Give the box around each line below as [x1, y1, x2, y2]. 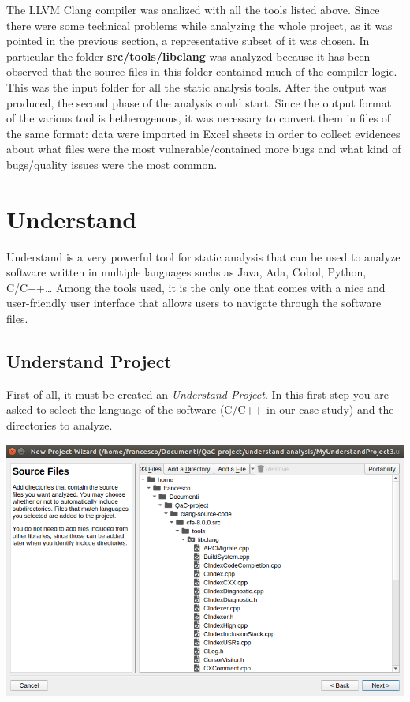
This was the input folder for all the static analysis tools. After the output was [6, 78, 387, 95]
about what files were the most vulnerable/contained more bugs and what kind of [6, 141, 401, 157]
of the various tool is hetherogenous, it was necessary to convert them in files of [6, 110, 391, 126]
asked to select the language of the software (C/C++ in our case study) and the [6, 401, 394, 418]
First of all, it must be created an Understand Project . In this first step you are [6, 385, 389, 402]
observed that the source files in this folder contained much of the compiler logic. [6, 63, 397, 80]
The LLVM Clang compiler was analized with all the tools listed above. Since [6, 2, 380, 17]
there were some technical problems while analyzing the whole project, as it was [6, 17, 393, 33]
